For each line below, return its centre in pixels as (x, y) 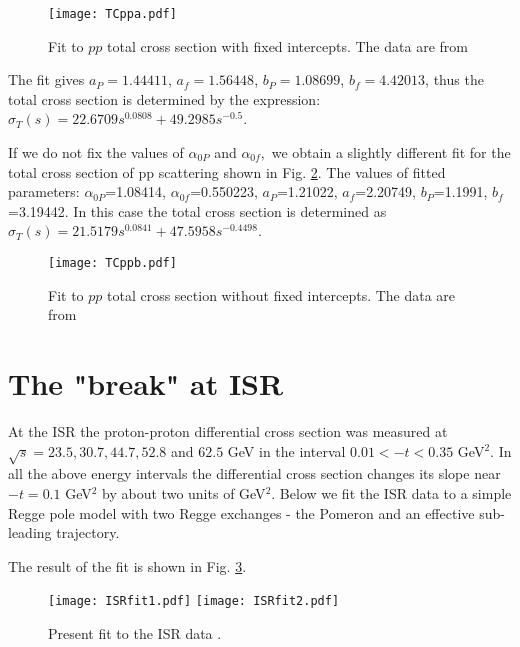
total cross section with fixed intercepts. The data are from (287, 45)
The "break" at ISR (146, 383)
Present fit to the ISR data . (135, 632)
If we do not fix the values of (96, 152)
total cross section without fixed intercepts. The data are (281, 294)
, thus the (454, 79)
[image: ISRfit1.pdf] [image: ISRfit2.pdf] (194, 601)
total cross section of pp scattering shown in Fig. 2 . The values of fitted (227, 171)
